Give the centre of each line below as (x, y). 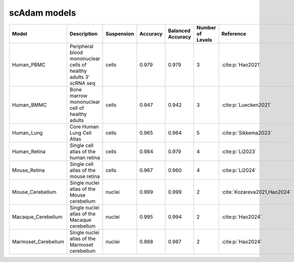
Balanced (179, 30)
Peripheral (81, 46)
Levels (205, 40)
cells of (78, 65)
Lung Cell (80, 132)
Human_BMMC (29, 105)
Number (206, 27)
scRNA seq (82, 83)
